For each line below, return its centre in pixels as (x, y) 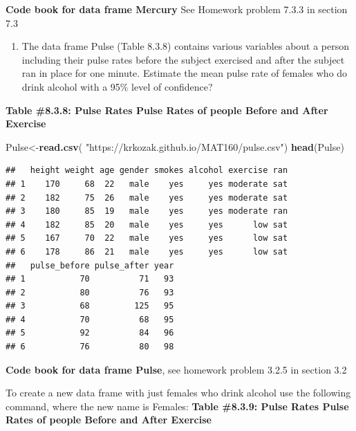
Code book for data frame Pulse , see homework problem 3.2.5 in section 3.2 (176, 369)
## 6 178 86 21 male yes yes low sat (147, 251)
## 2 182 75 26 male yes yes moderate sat (147, 198)
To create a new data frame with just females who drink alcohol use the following (178, 393)
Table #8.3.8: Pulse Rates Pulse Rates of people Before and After (167, 110)
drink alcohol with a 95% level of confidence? (117, 86)
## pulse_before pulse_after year (90, 265)
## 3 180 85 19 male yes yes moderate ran (147, 211)
